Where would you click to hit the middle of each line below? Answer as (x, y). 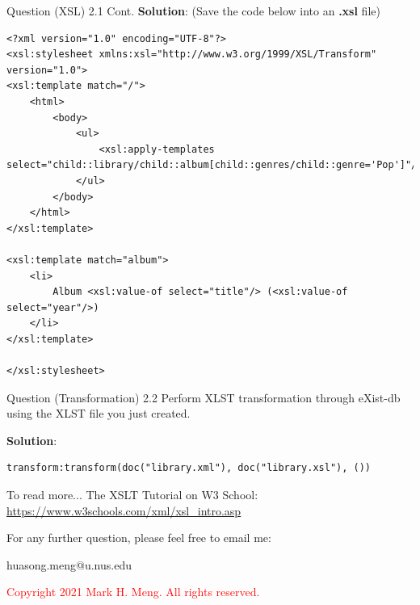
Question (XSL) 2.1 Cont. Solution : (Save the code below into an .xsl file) (193, 11)
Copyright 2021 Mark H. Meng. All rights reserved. (133, 592)
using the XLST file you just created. (99, 413)
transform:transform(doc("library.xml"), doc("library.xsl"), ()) (189, 468)
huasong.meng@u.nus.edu (69, 564)
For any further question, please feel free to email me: (139, 538)
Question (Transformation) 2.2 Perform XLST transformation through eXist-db (204, 397)
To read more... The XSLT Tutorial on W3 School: (132, 495)
